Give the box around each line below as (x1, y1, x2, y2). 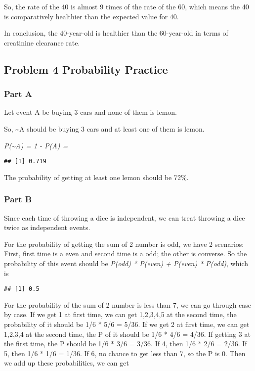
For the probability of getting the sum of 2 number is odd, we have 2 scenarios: (4, 238, 244, 249)
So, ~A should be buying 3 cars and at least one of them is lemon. (4, 123, 205, 134)
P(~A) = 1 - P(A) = (4, 140, 68, 150)
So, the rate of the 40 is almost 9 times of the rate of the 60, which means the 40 (4, 1, 249, 11)
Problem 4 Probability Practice (4, 61, 168, 77)
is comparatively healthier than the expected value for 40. (4, 11, 179, 21)
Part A (4, 88, 33, 100)
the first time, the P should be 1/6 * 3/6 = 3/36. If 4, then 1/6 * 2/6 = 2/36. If (4, 338, 247, 349)
